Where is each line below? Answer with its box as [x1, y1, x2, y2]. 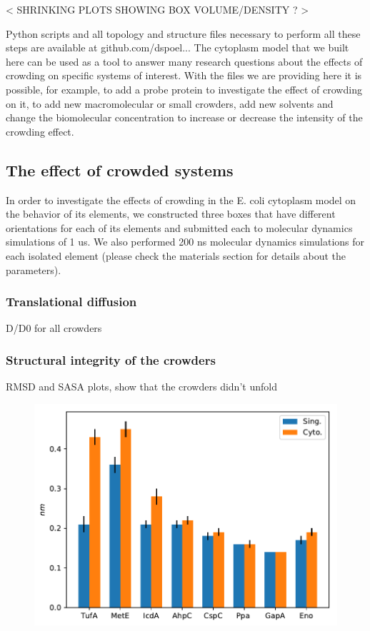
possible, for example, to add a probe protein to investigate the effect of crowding [6, 81, 362, 96]
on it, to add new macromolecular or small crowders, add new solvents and [6, 96, 334, 111]
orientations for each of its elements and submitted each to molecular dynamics [6, 220, 353, 235]
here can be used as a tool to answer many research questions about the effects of [6, 54, 363, 69]
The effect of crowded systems [6, 158, 234, 181]
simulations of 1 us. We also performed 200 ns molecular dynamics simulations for [6, 234, 365, 249]
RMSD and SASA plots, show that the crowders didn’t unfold [6, 379, 277, 394]
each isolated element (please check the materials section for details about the [6, 248, 346, 263]
